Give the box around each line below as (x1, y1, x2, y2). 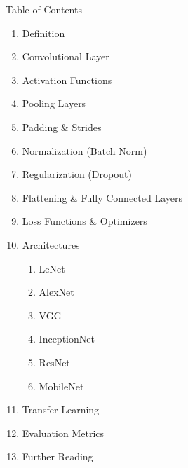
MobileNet (39, 378, 84, 393)
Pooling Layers (22, 96, 86, 111)
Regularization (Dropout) (22, 167, 132, 181)
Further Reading (22, 449, 93, 464)
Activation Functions (22, 72, 112, 87)
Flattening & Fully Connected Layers (22, 190, 183, 205)
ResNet (39, 355, 70, 369)
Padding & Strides (22, 119, 102, 134)
